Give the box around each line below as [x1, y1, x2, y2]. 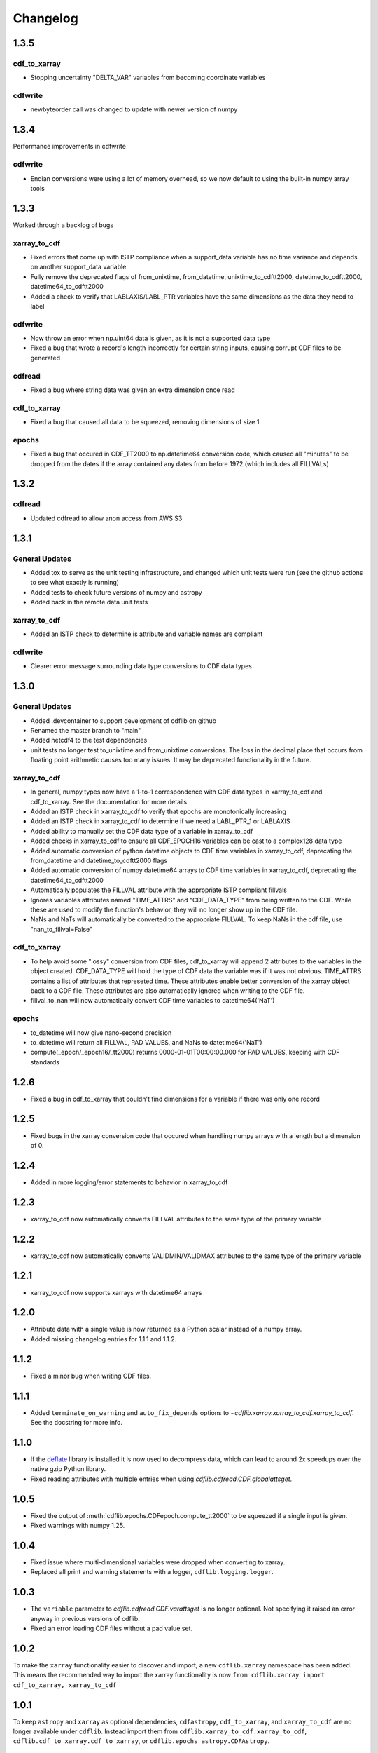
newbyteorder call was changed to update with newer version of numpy [30, 105, 238, 114]
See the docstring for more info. [30, 1419, 122, 1427]
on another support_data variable [30, 263, 127, 271]
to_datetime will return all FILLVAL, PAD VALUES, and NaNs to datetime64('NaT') [30, 1038, 262, 1046]
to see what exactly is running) [30, 578, 119, 587]
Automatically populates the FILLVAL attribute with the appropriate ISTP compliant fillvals [30, 886, 287, 894]
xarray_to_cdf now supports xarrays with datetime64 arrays [30, 1288, 202, 1297]
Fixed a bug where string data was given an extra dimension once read [30, 386, 235, 394]
